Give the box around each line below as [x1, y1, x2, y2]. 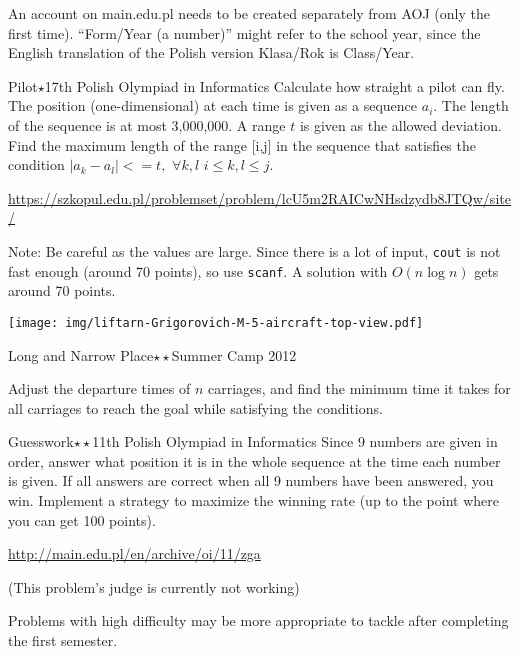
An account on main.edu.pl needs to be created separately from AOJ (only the [8, 3, 490, 23]
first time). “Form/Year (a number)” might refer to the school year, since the [8, 22, 481, 43]
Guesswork [8, 431, 74, 452]
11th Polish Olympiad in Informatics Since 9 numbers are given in [92, 431, 498, 452]
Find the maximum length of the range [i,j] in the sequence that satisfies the [8, 134, 476, 155]
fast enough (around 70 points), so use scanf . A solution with [8, 260, 388, 281]
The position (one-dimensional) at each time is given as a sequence [8, 95, 418, 116]
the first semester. [8, 630, 118, 651]
